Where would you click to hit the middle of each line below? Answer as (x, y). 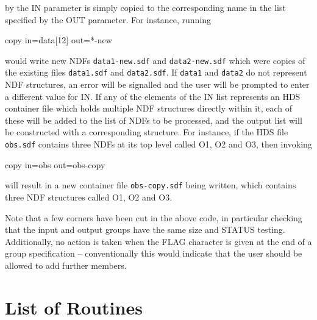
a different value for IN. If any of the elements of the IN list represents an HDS (153, 96)
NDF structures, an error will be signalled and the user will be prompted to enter (157, 84)
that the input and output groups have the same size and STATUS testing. (145, 229)
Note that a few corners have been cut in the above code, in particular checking (154, 217)
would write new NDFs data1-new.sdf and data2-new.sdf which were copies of (155, 60)
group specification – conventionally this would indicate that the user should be (154, 253)
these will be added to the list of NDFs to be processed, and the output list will (154, 120)
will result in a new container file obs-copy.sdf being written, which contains (151, 185)
